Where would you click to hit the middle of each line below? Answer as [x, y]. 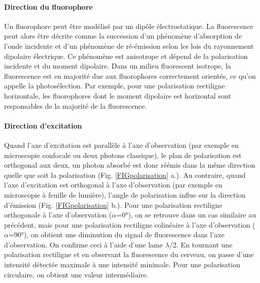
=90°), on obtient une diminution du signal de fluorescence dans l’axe [116, 234]
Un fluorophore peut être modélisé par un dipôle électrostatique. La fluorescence [129, 26]
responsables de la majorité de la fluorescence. [76, 105]
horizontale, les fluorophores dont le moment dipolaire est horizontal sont [118, 95]
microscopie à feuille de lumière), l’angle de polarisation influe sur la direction [125, 194]
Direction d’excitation [43, 125]
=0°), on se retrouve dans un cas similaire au [186, 215]
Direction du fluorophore [48, 6]
